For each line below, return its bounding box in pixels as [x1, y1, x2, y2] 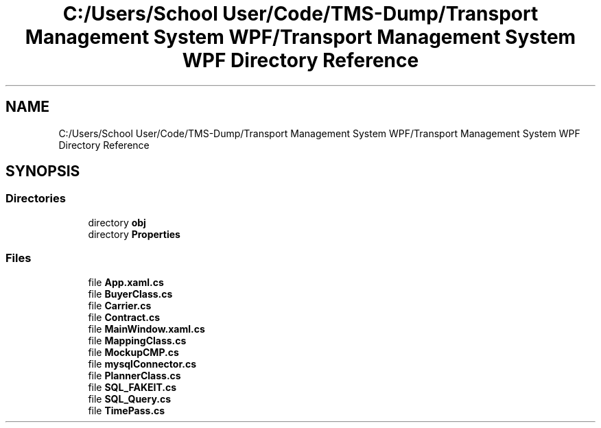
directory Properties [88, 228, 180, 240]
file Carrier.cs [88, 299, 152, 311]
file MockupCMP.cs [88, 346, 179, 358]
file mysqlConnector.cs [88, 357, 196, 370]
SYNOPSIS [5, 163, 80, 180]
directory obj [88, 216, 146, 228]
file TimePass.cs [88, 404, 165, 416]
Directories [5, 191, 66, 206]
